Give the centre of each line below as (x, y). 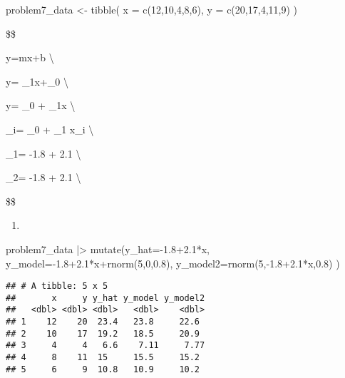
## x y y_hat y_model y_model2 (105, 298)
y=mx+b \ (30, 57)
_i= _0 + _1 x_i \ (50, 129)
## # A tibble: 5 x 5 (57, 286)
